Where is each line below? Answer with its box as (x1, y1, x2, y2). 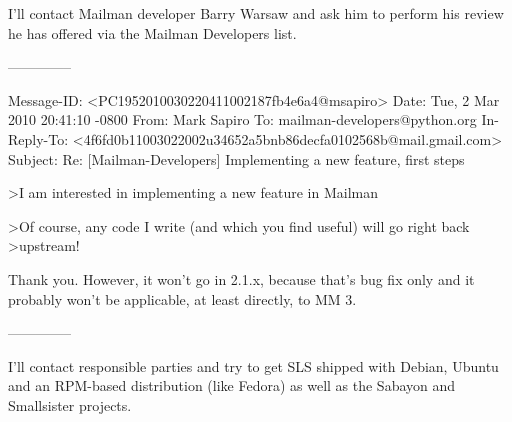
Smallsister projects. (8, 394, 132, 415)
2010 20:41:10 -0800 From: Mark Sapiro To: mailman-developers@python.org (8, 109, 477, 130)
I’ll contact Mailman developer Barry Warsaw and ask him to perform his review (8, 3, 504, 23)
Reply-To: (8, 128, 69, 149)
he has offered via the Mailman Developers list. (8, 22, 297, 43)
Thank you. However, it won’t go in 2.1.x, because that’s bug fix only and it (8, 268, 475, 289)
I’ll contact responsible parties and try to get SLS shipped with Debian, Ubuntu (8, 355, 499, 376)
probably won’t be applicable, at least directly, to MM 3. (8, 288, 357, 309)
